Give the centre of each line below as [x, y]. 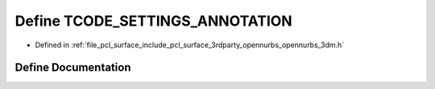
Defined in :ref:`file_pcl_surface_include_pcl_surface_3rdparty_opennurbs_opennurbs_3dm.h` [190, 45]
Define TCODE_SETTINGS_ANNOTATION [154, 21]
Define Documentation [73, 68]
